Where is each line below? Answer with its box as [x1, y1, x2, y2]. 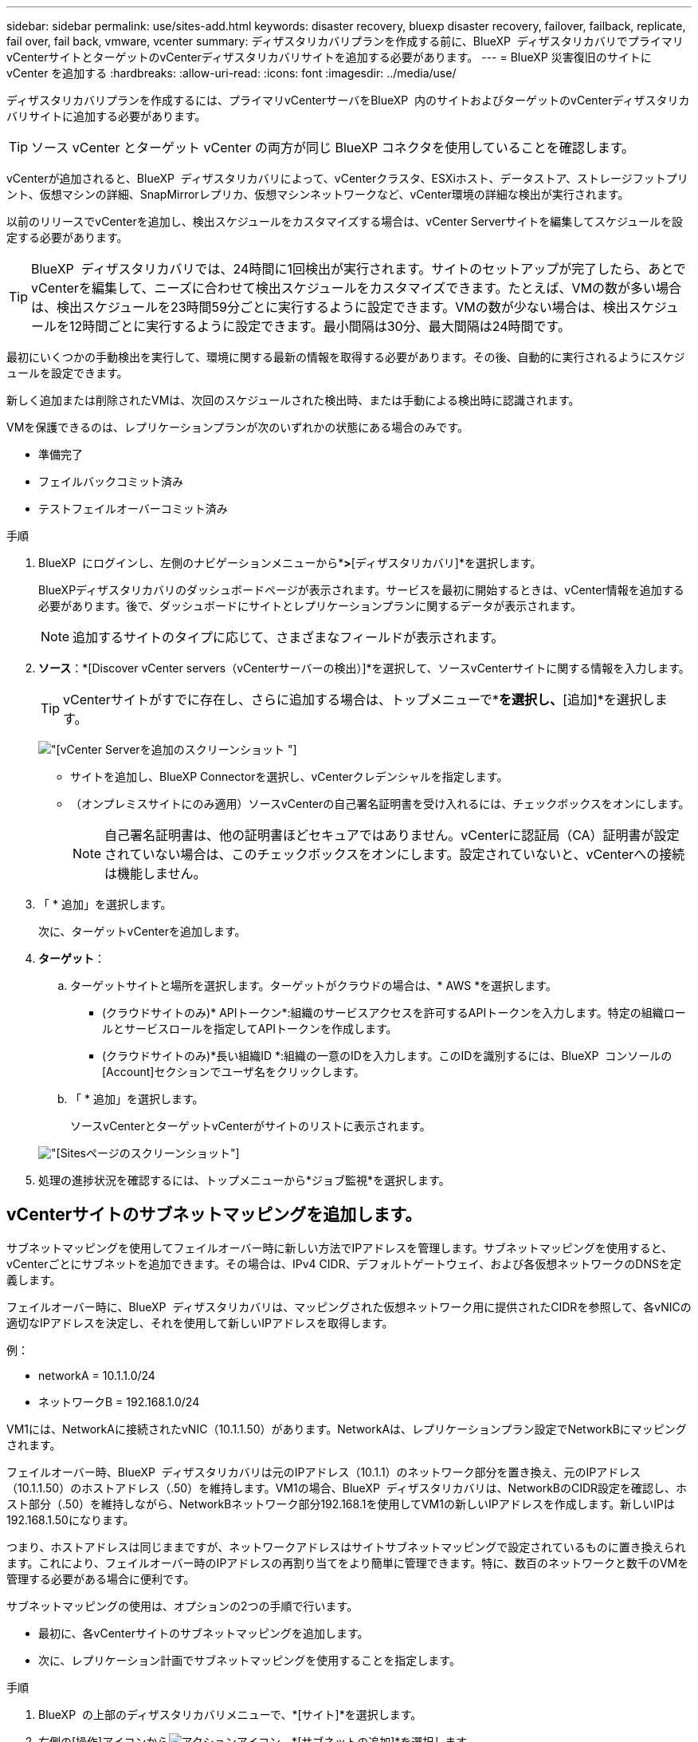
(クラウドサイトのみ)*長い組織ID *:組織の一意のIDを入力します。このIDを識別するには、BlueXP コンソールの [102, 1049, 673, 1062]
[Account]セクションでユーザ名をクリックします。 [102, 1065, 365, 1078]
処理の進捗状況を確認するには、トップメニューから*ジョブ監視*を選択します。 [38, 1173, 450, 1187]
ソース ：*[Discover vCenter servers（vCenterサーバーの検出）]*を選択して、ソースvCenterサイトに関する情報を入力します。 [38, 661, 690, 675]
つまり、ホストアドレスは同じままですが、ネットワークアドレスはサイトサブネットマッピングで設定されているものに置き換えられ [6, 1539, 686, 1554]
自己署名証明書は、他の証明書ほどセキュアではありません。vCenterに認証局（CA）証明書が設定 [104, 827, 680, 843]
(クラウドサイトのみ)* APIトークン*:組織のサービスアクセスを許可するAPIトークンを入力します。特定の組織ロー [102, 1006, 686, 1019]
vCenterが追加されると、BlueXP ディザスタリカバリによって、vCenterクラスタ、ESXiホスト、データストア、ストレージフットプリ [6, 171, 688, 185]
